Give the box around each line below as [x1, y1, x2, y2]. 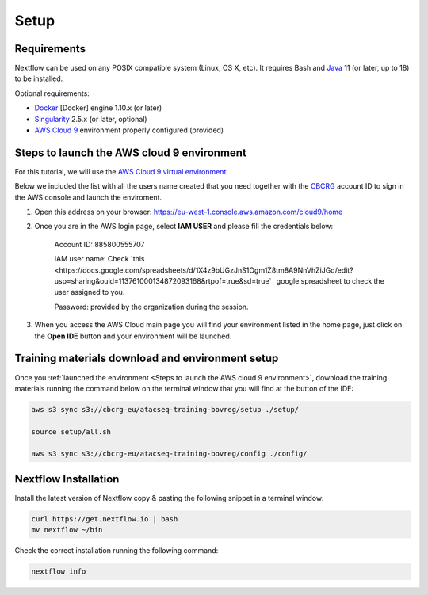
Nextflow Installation [14, 472, 120, 486]
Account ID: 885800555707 [54, 239, 146, 249]
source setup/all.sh [31, 427, 111, 436]
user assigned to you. [54, 288, 125, 297]
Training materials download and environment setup [14, 352, 279, 365]
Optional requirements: [14, 88, 90, 98]
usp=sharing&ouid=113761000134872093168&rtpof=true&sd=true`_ [54, 277, 275, 286]
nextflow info [31, 567, 86, 576]
